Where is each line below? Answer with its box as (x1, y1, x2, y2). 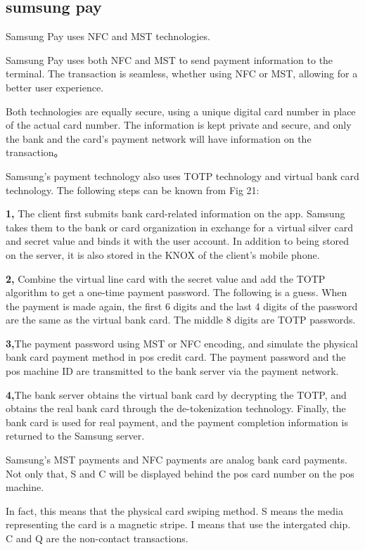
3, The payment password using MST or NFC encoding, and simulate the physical (6, 335, 358, 350)
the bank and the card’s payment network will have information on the (6, 131, 312, 146)
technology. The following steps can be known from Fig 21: (6, 182, 260, 197)
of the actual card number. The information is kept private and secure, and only (6, 117, 352, 132)
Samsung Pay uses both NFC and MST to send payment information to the (6, 52, 333, 67)
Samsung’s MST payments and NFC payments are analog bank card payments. (6, 452, 347, 467)
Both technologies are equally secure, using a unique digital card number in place (6, 103, 356, 118)
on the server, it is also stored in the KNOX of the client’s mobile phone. (6, 247, 320, 262)
